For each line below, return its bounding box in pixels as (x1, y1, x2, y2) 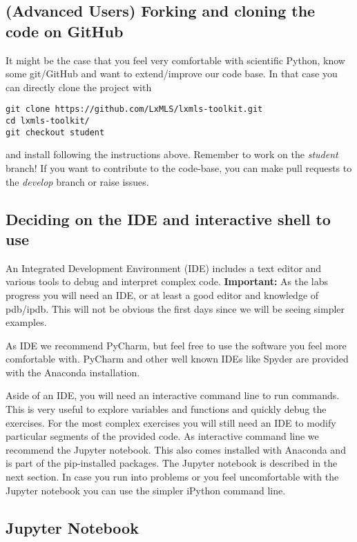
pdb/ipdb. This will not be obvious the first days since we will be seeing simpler (6, 301, 345, 316)
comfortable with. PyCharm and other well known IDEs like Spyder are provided (6, 351, 349, 366)
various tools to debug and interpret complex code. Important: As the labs (6, 274, 328, 289)
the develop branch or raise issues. (6, 174, 149, 188)
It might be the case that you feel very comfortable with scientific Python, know (6, 52, 345, 67)
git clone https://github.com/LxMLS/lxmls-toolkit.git (6, 104, 263, 115)
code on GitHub (6, 20, 124, 41)
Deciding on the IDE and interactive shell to (6, 208, 331, 229)
